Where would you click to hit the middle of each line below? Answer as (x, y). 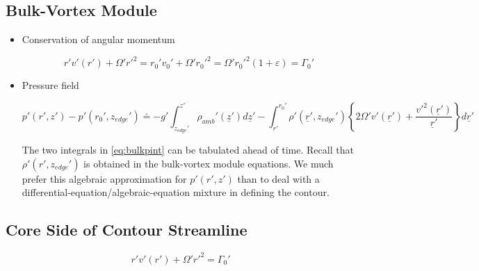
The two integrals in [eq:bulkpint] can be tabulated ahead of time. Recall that (188, 150)
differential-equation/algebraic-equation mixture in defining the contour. (176, 192)
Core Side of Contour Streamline (127, 230)
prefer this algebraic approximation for (104, 178)
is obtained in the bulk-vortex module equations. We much (209, 163)
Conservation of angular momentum (98, 39)
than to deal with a (278, 178)
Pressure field (50, 85)
